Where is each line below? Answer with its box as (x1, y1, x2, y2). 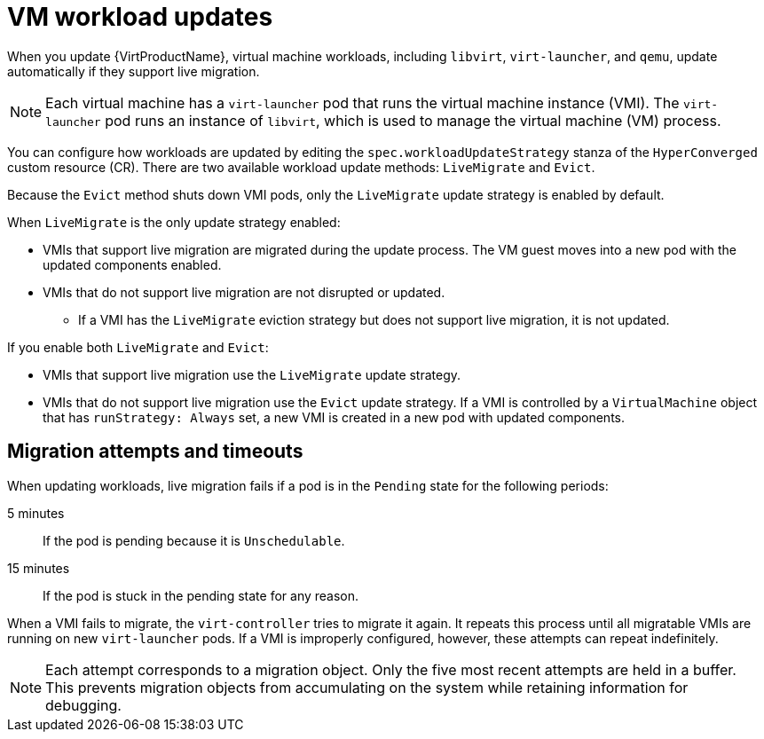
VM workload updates (7, 2, 273, 32)
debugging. (45, 696, 122, 714)
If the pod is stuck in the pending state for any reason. (43, 587, 359, 603)
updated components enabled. (43, 256, 222, 272)
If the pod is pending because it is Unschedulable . (43, 532, 345, 548)
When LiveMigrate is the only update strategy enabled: (7, 214, 341, 230)
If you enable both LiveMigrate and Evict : (7, 339, 269, 355)
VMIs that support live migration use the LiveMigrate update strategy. (43, 366, 461, 382)
